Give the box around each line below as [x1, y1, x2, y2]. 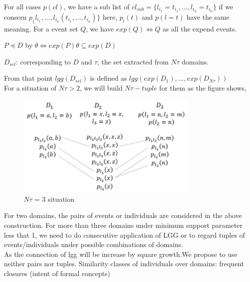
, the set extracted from [97, 56, 169, 66]
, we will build [80, 83, 123, 93]
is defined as [90, 73, 127, 83]
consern [4, 11, 27, 22]
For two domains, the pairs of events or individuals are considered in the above [4, 210, 242, 220]
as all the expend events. [162, 23, 237, 33]
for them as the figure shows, [159, 83, 247, 93]
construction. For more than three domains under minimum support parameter [4, 220, 243, 230]
